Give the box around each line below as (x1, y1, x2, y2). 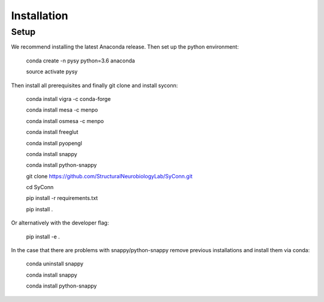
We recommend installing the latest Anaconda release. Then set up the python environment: (11, 43, 239, 50)
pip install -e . (26, 233, 60, 240)
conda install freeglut (26, 128, 79, 136)
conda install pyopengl (26, 139, 82, 146)
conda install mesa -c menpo (26, 106, 98, 113)
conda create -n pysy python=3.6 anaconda (26, 57, 135, 64)
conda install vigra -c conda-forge (26, 95, 111, 102)
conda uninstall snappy (26, 260, 84, 267)
